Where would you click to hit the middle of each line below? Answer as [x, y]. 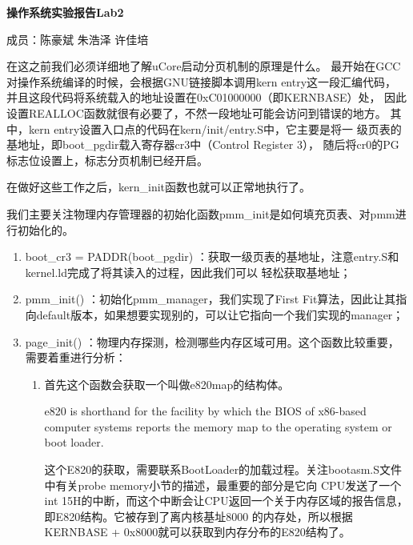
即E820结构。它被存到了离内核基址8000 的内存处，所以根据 [198, 516]
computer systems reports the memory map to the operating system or [218, 426]
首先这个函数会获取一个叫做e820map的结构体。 [167, 384]
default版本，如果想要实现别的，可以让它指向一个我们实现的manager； [220, 314]
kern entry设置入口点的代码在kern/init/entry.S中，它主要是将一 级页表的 [215, 128]
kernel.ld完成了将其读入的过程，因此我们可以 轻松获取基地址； [188, 272]
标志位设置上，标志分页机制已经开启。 [107, 160]
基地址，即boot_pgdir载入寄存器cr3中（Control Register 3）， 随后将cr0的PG [203, 144]
